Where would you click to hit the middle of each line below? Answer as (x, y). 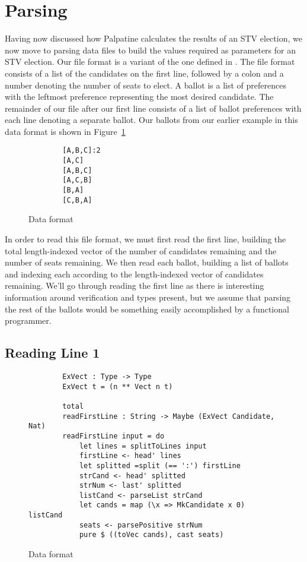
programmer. (28, 321)
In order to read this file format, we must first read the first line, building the (145, 239)
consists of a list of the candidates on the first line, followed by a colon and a (144, 73)
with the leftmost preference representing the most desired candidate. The (139, 97)
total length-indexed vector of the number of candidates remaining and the (141, 250)
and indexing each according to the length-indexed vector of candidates (134, 274)
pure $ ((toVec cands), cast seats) (151, 535)
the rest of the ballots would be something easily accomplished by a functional (147, 309)
